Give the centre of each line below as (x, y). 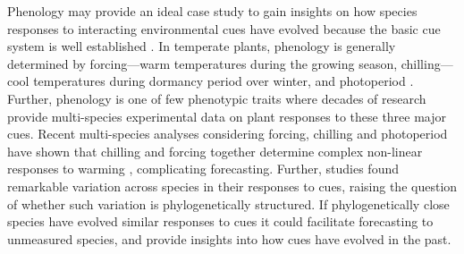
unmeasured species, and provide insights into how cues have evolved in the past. (229, 238)
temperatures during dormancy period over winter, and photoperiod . (224, 81)
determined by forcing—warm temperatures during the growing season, (202, 63)
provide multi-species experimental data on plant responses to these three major (227, 116)
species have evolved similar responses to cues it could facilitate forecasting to (220, 221)
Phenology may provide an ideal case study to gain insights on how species (212, 11)
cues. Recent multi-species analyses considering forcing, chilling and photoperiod (228, 134)
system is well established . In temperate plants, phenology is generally (202, 46)
